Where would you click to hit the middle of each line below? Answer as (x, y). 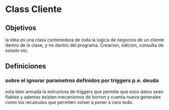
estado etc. (17, 50)
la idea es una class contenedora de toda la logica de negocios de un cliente (85, 40)
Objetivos (21, 28)
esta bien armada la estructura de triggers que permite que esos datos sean (84, 91)
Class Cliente (34, 9)
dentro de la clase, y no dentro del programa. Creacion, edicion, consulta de (84, 45)
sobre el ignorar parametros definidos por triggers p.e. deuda (82, 80)
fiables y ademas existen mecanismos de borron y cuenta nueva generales (83, 97)
